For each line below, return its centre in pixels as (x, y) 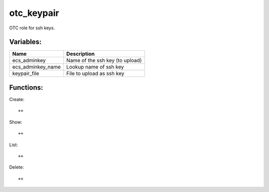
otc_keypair (34, 13)
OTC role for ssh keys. (32, 28)
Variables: (25, 42)
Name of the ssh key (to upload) (104, 61)
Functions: (26, 87)
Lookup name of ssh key (95, 67)
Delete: (17, 167)
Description (80, 54)
